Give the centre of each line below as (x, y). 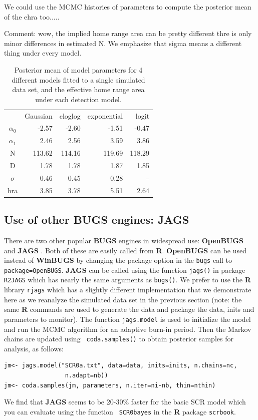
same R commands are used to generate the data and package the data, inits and (129, 309)
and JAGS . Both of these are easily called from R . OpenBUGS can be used (125, 250)
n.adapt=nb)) (86, 376)
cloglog (70, 115)
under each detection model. (78, 99)
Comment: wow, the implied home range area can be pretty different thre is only (128, 33)
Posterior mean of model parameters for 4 (78, 69)
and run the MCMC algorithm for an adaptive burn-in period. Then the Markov (128, 329)
